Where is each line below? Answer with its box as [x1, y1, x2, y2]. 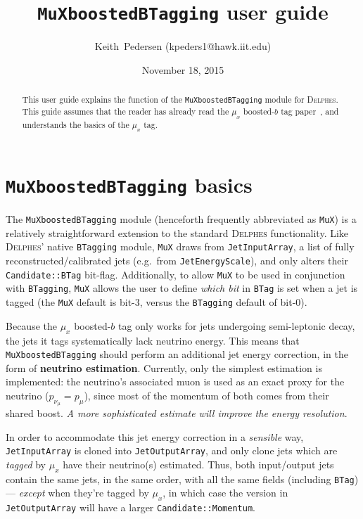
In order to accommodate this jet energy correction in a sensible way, [6, 429, 304, 444]
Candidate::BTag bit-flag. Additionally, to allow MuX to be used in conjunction [6, 267, 345, 281]
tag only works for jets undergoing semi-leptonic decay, [118, 318, 355, 333]
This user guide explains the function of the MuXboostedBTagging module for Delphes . [22, 94, 338, 105]
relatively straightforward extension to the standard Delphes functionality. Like [6, 225, 349, 240]
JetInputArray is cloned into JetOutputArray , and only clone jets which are [6, 443, 338, 458]
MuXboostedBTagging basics [6, 170, 253, 199]
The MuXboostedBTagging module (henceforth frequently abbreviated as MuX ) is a [6, 212, 357, 226]
